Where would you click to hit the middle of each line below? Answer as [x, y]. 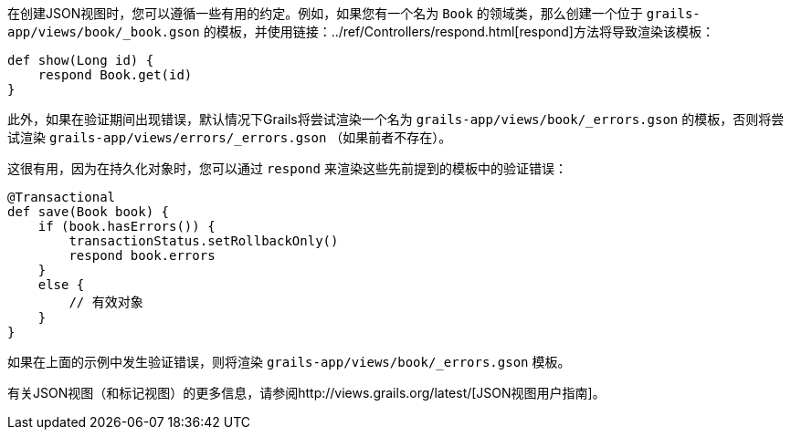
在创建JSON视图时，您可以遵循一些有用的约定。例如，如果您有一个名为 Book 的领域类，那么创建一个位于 [325, 13]
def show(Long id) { [81, 60]
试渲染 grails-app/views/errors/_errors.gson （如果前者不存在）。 [230, 137]
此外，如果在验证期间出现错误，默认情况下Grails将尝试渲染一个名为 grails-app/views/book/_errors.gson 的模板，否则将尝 [396, 119]
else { [61, 285]
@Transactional [62, 197]
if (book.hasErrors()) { [127, 226]
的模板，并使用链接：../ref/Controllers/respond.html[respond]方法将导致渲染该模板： [459, 31]
